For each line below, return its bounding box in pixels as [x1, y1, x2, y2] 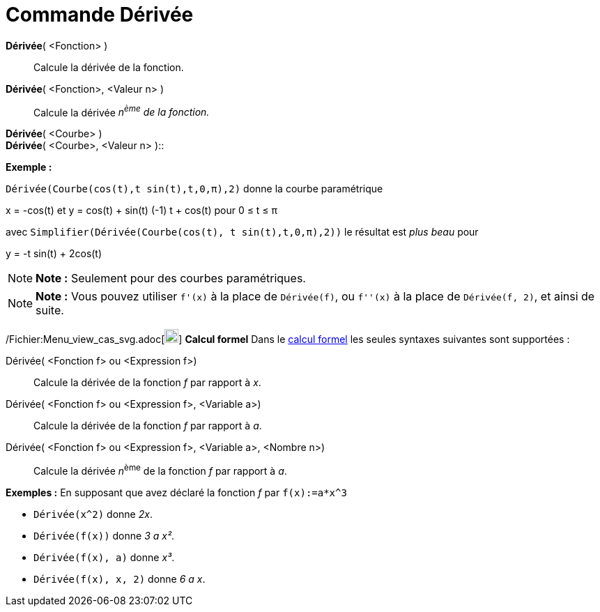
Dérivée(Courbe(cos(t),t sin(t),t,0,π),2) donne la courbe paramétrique [6, 183, 383, 195]
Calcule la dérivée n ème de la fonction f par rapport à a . [33, 463, 287, 477]
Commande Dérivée [6, 3, 194, 26]
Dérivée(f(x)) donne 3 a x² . [33, 530, 175, 542]
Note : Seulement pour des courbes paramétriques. [36, 271, 306, 286]
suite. [36, 303, 64, 318]
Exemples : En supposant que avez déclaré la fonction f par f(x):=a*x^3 [6, 487, 347, 499]
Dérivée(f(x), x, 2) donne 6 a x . [33, 573, 206, 586]
